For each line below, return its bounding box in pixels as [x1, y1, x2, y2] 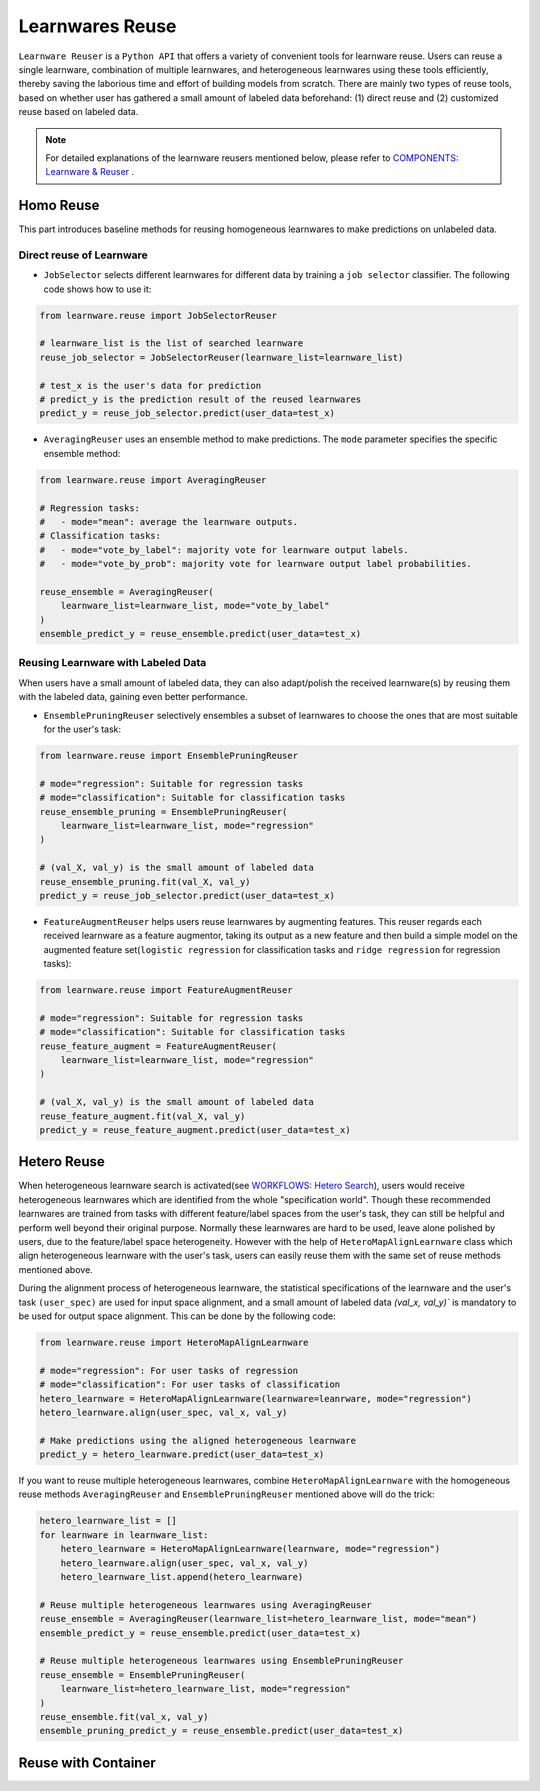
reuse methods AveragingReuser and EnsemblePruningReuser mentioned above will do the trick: [18, 1488, 435, 1500]
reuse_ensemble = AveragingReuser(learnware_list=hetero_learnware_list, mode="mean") [39, 1613, 478, 1625]
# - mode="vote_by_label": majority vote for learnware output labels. [39, 544, 409, 555]
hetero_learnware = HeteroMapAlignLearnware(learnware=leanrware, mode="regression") [39, 1393, 472, 1404]
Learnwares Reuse [18, 15, 177, 37]
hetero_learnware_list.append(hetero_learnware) [60, 1571, 304, 1582]
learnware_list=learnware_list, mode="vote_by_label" [60, 600, 330, 612]
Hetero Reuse [18, 1153, 105, 1170]
